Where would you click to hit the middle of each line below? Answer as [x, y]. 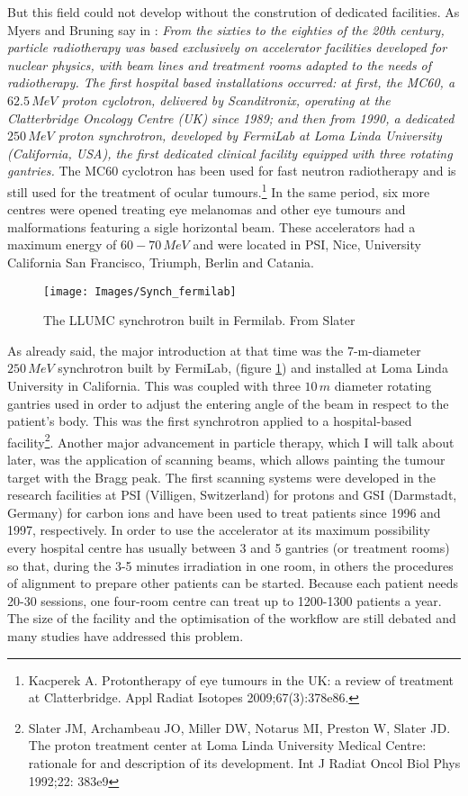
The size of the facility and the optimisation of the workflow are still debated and [232, 618]
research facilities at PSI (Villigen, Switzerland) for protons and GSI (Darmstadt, [232, 495]
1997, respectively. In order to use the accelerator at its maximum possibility [219, 530]
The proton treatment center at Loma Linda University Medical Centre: [227, 745]
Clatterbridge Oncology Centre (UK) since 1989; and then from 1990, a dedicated [231, 118]
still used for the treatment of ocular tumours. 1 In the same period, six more [219, 190]
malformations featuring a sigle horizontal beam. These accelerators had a [211, 226]
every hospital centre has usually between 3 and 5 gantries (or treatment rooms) [229, 547]
